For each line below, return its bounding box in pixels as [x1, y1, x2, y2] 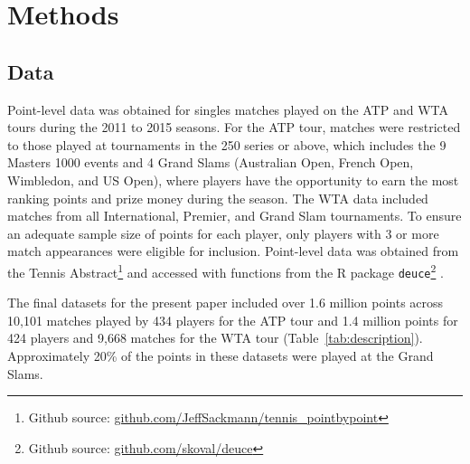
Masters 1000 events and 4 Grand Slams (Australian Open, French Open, [7, 153, 414, 172]
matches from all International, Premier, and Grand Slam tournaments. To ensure [7, 206, 462, 225]
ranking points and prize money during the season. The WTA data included [7, 188, 428, 207]
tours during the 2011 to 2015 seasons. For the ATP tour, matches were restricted [7, 118, 461, 137]
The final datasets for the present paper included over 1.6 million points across [7, 293, 444, 312]
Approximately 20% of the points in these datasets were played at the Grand [7, 346, 434, 365]
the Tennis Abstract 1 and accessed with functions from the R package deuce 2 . [7, 260, 444, 281]
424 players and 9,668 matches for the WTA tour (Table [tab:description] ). [7, 328, 423, 347]
